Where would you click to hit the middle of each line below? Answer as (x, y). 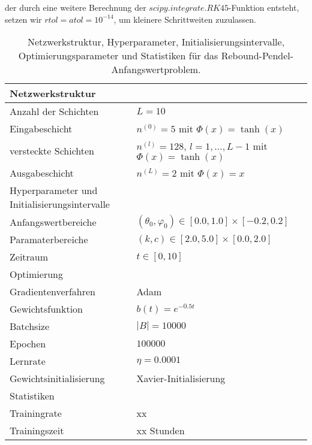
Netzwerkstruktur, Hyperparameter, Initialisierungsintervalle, (156, 42)
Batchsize (30, 326)
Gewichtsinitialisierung (57, 379)
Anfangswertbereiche (53, 222)
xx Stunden (160, 431)
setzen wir (23, 19)
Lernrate (28, 361)
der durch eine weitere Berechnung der (76, 7)
